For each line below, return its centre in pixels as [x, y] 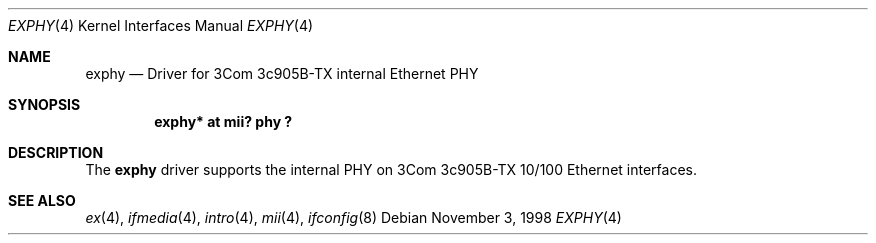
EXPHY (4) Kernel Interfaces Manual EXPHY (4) [161, 25]
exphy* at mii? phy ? [223, 121]
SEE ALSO [42, 200]
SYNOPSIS [44, 104]
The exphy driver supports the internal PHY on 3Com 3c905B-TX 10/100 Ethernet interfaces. [391, 169]
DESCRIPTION [56, 152]
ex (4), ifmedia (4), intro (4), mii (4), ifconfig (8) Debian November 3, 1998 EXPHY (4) [353, 217]
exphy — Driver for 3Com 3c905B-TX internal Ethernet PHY [282, 73]
